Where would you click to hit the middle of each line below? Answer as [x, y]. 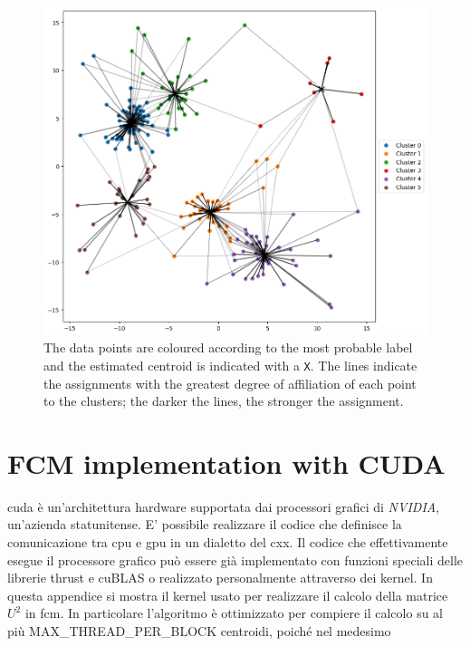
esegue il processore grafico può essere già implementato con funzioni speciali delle [235, 559]
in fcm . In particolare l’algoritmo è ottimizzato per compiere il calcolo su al [234, 613]
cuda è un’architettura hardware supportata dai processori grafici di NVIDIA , [224, 506]
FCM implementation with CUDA [226, 463]
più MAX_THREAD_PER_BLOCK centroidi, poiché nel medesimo [199, 631]
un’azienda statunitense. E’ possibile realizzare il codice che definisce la [205, 524]
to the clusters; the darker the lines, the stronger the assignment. [224, 401]
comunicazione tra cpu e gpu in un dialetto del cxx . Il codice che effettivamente [228, 542]
